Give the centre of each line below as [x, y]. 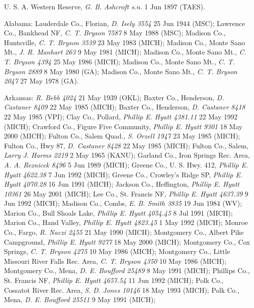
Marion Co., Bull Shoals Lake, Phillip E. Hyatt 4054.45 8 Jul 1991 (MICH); [118, 212]
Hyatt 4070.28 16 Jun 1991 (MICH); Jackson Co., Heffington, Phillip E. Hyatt [122, 184]
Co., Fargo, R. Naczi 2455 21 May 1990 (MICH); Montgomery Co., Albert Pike [124, 232]
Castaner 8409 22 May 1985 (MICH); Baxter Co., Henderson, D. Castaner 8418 [125, 107]
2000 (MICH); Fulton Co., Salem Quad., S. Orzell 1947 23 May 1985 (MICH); [122, 136]
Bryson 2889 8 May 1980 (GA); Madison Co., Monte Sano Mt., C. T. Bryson [121, 71]
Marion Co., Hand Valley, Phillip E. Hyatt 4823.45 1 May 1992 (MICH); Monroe [126, 222]
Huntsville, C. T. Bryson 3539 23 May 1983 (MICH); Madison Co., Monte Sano [125, 42]
